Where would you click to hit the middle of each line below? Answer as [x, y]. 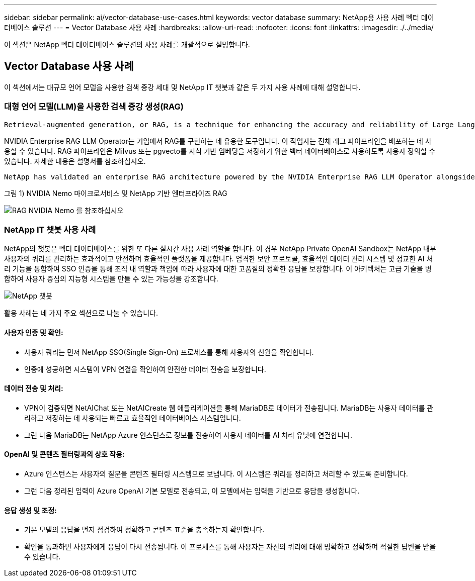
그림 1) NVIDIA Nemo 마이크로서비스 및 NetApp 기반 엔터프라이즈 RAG [116, 193]
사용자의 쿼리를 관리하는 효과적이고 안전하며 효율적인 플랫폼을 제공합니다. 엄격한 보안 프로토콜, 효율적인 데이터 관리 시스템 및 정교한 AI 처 [219, 259]
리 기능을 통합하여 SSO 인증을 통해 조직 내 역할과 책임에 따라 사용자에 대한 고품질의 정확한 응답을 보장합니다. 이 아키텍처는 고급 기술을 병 [218, 269]
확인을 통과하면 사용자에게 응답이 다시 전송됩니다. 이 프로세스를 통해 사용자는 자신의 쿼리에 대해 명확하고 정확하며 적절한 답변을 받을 [230, 547]
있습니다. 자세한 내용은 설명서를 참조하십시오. [75, 161]
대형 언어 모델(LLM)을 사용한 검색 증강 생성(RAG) [94, 107]
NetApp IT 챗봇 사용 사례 [50, 229]
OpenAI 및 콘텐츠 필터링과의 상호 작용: [64, 454]
